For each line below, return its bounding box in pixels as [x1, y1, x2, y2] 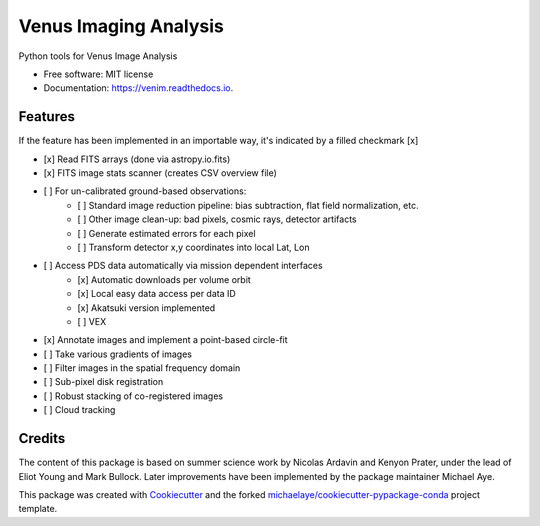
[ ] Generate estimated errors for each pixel [77, 227, 256, 239]
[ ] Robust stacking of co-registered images [43, 390, 224, 402]
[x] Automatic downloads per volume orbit [77, 273, 252, 285]
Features [18, 108, 75, 125]
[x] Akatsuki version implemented [77, 301, 216, 314]
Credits [18, 430, 66, 447]
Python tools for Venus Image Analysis [18, 50, 178, 62]
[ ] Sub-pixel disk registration [43, 376, 164, 388]
